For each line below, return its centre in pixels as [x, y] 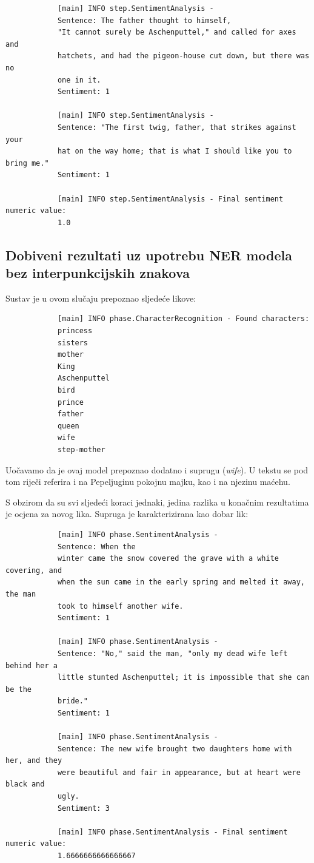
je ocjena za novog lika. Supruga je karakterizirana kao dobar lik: [127, 514]
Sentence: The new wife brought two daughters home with [175, 749]
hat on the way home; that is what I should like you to [175, 151]
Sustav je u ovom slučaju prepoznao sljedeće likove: [101, 298]
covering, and [34, 570]
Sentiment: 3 [83, 808]
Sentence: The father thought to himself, [144, 20]
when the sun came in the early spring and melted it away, [181, 582]
